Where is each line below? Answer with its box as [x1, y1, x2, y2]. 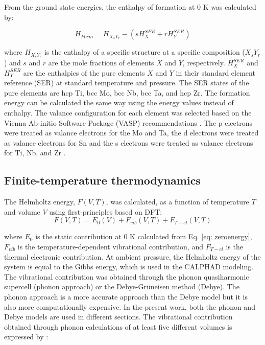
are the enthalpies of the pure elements [23, 67, 145, 78]
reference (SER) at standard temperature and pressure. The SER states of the [4, 77, 249, 88]
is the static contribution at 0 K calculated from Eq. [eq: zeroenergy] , [35, 231, 252, 242]
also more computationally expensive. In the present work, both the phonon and [4, 301, 255, 312]
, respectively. [182, 57, 225, 68]
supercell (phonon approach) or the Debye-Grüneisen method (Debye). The [4, 281, 239, 292]
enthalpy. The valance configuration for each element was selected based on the [4, 107, 252, 118]
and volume [4, 206, 40, 217]
